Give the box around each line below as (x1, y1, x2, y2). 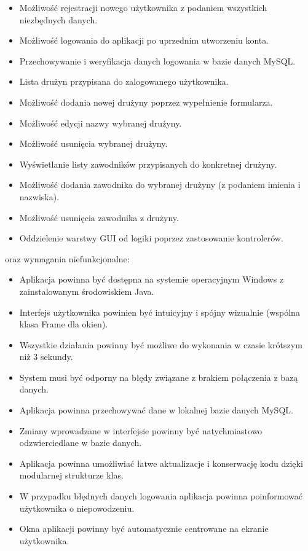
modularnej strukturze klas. (19, 469, 124, 482)
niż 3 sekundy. (19, 350, 73, 363)
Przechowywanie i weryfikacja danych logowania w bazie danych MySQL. (19, 54, 296, 67)
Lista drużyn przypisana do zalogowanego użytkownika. (19, 75, 229, 88)
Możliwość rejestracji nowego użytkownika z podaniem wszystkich (19, 1, 267, 14)
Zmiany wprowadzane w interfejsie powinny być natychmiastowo (19, 424, 263, 437)
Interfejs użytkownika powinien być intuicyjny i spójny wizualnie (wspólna (19, 305, 300, 318)
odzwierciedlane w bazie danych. (19, 436, 142, 449)
